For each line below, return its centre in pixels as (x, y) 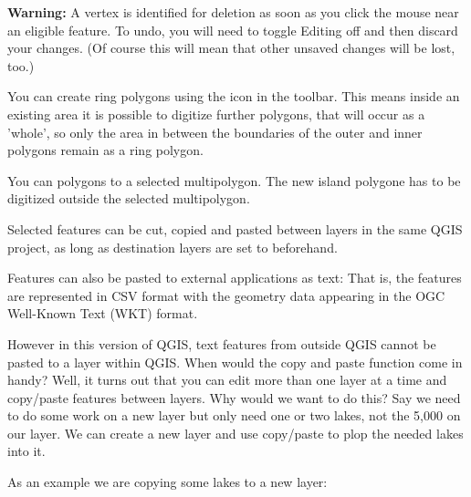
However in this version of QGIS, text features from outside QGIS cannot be (222, 343)
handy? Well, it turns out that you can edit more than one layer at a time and (227, 380)
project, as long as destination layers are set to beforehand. (173, 247)
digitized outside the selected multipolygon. (129, 198)
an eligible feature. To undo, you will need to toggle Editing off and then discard (233, 30)
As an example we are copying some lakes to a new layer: (167, 482)
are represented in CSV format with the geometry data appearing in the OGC (226, 295)
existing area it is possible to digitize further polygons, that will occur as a (216, 114)
